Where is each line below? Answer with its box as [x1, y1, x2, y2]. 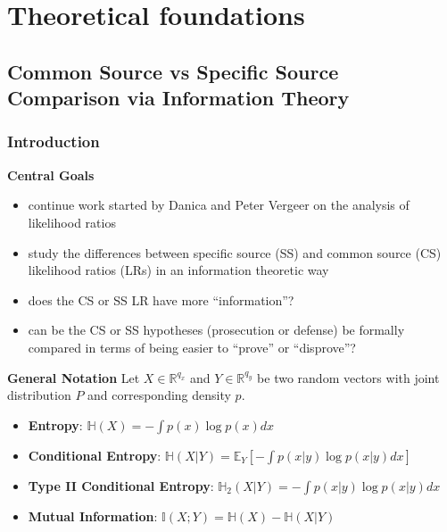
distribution [7, 386, 71, 404]
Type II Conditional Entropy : [28, 476, 214, 495]
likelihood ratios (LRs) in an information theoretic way [28, 261, 329, 279]
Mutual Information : [28, 506, 158, 525]
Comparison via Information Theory [7, 84, 350, 112]
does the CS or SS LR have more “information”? [28, 290, 294, 309]
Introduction [7, 130, 100, 153]
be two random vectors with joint [257, 368, 440, 387]
